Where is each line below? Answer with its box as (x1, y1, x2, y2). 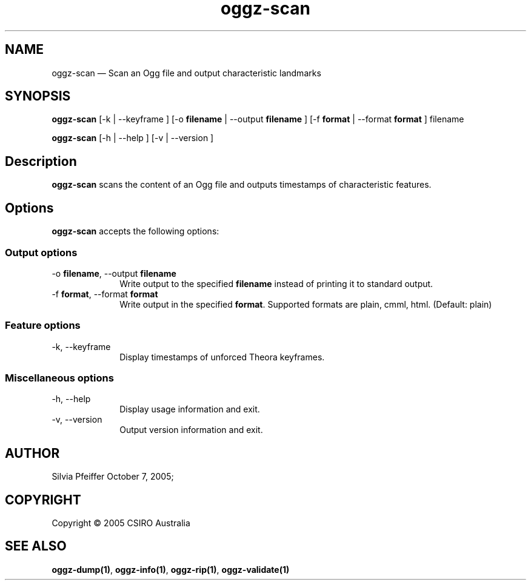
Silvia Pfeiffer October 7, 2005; (52, 471, 174, 482)
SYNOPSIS (5, 88, 71, 104)
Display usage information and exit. (119, 404, 260, 415)
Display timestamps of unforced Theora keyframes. (119, 351, 325, 362)
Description (5, 153, 77, 169)
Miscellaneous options (5, 372, 114, 384)
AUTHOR (5, 445, 60, 461)
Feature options (5, 319, 81, 332)
